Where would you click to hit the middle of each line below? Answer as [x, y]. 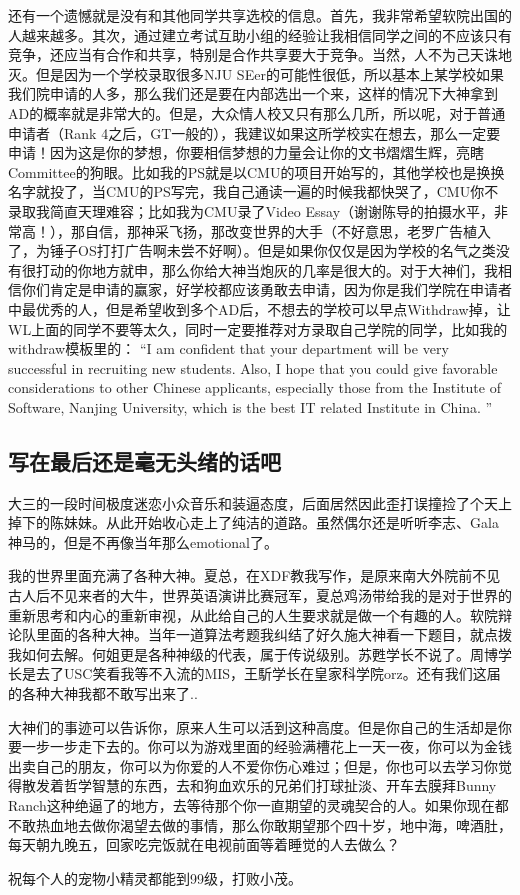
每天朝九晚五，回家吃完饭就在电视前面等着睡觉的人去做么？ [204, 844]
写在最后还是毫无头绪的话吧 [144, 460]
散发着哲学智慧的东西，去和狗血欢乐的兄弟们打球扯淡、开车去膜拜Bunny [259, 785]
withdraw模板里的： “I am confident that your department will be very [228, 348]
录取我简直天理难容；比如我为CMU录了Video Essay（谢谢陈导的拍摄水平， [251, 210]
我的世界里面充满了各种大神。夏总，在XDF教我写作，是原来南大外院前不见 [254, 575]
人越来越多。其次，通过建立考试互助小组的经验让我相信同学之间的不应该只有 [260, 34]
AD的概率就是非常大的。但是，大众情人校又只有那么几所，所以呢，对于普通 [257, 112]
